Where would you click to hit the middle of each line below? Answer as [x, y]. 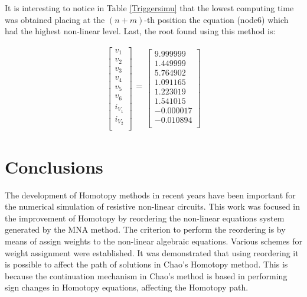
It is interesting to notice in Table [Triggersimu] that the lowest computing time [149, 8]
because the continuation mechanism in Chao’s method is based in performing [146, 275]
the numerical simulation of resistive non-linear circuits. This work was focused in [153, 206]
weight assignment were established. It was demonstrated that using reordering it [152, 252]
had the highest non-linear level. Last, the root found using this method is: [140, 31]
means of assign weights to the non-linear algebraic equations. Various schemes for [153, 241]
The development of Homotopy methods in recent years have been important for [150, 195]
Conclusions [54, 166]
